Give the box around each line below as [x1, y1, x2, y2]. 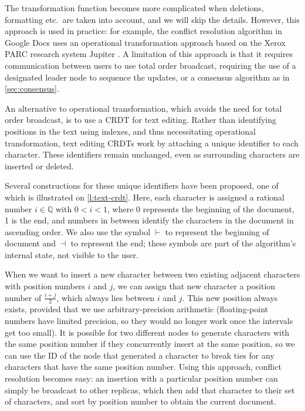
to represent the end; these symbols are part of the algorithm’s [70, 237, 296, 249]
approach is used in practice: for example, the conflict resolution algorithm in [5, 25, 282, 37]
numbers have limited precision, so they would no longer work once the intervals [5, 315, 293, 327]
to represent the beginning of [165, 225, 269, 238]
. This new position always [182, 291, 278, 303]
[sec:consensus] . [5, 82, 59, 95]
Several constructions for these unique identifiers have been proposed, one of [5, 179, 279, 192]
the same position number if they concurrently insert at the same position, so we [5, 338, 295, 350]
